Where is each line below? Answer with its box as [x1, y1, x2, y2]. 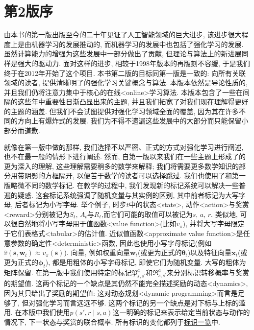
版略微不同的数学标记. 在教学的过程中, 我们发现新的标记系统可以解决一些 [4, 180, 239, 190]
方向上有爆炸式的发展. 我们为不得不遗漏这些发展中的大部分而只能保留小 [17, 116, 249, 126]
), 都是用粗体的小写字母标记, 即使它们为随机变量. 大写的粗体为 [45, 257, 246, 267]
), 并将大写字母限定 [182, 218, 245, 229]
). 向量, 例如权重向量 [64, 247, 130, 258]
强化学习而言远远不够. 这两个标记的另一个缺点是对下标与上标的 [35, 297, 239, 307]
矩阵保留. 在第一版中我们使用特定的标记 [4, 267, 132, 277]
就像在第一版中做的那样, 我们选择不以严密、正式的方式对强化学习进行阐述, [4, 141, 244, 152]
